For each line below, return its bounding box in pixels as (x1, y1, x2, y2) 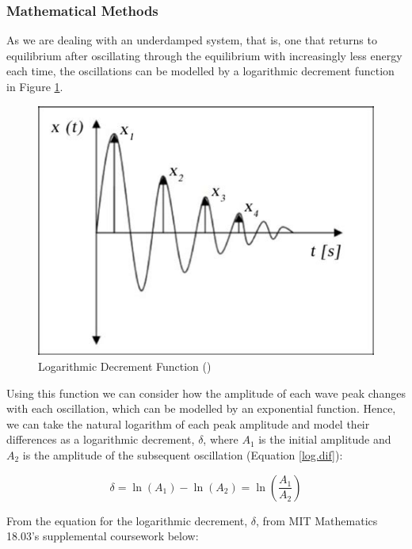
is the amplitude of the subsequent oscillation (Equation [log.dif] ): (22, 447, 343, 463)
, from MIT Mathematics (255, 512, 378, 528)
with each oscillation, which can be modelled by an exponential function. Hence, (6, 400, 396, 417)
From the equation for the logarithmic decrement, (6, 512, 248, 528)
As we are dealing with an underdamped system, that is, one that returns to (6, 32, 377, 48)
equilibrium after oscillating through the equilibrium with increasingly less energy (6, 47, 402, 63)
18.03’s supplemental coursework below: (6, 528, 199, 544)
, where (203, 431, 238, 448)
